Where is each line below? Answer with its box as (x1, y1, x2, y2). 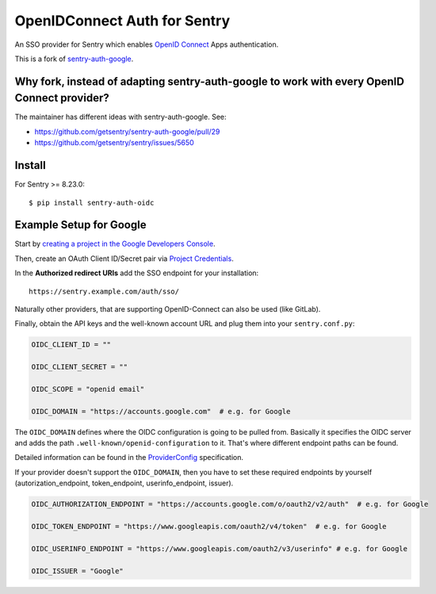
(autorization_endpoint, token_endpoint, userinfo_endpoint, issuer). (14, 478, 234, 488)
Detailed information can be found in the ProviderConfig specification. (14, 453, 244, 462)
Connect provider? (14, 91, 110, 105)
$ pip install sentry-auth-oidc (29, 198, 155, 207)
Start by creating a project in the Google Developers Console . (14, 239, 216, 249)
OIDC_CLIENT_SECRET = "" (31, 362, 128, 372)
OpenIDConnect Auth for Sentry (14, 12, 231, 29)
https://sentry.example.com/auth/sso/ (29, 286, 180, 296)
